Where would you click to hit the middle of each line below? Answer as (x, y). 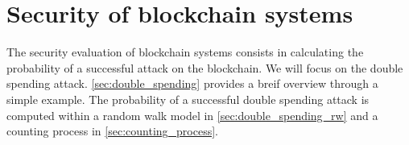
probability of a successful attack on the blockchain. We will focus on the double (205, 67)
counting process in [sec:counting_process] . (112, 131)
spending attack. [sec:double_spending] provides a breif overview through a (192, 83)
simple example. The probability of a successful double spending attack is (188, 99)
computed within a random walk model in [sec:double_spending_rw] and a (192, 115)
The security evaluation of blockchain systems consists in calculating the (185, 52)
